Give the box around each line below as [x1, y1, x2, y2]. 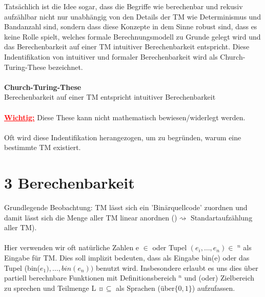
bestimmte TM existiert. [4, 142, 81, 153]
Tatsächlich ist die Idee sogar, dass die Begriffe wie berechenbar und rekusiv [4, 1, 243, 11]
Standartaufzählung [190, 212, 253, 222]
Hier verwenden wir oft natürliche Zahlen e [4, 242, 139, 253]
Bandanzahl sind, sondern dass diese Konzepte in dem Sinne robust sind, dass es [4, 21, 257, 32]
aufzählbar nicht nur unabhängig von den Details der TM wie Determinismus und [4, 11, 261, 22]
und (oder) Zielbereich [184, 272, 255, 283]
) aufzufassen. [192, 282, 235, 293]
